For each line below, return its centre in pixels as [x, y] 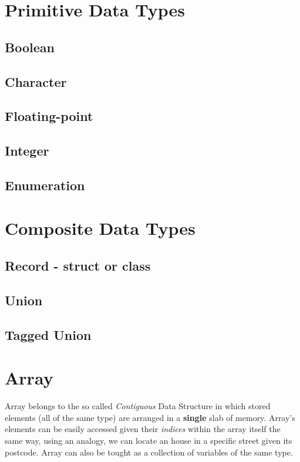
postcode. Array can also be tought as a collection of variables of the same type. [149, 452]
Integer [27, 151]
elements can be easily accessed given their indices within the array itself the [143, 429]
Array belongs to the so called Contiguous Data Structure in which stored [138, 406]
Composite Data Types [100, 228]
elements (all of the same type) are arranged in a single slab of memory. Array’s [150, 417]
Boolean [30, 47]
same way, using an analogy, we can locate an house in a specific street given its [149, 440]
